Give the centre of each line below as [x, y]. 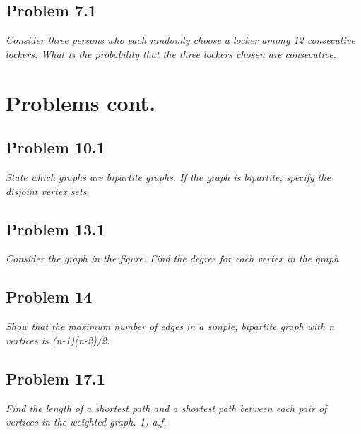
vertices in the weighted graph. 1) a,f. [86, 422]
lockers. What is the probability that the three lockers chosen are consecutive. [171, 53]
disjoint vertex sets [46, 190]
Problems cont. [81, 102]
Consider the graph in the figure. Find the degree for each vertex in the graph [172, 258]
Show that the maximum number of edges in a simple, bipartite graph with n [170, 326]
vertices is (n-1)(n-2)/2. [58, 340]
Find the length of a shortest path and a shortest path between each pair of [166, 407]
